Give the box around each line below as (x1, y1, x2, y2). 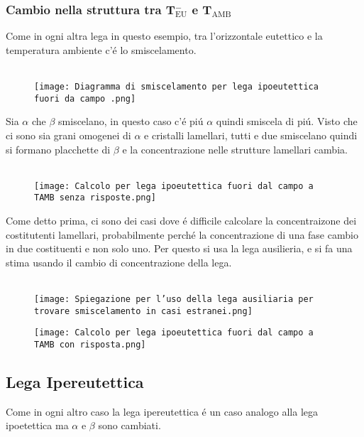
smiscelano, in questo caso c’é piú (58, 114, 204, 129)
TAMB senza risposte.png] (34, 193, 156, 203)
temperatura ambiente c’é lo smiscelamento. (6, 42, 197, 57)
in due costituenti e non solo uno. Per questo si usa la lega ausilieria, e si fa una (6, 241, 353, 256)
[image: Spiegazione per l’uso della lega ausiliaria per (34, 293, 314, 304)
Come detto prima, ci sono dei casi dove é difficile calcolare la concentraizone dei (6, 213, 357, 227)
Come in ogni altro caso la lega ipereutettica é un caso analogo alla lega (6, 404, 319, 419)
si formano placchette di (6, 141, 111, 156)
